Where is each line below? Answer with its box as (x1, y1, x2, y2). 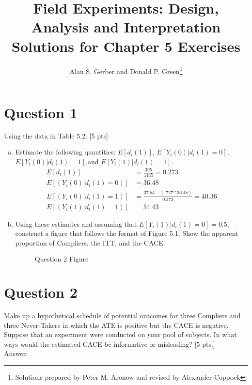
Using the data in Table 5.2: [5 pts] (4, 130, 108, 140)
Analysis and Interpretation (31, 17, 221, 37)
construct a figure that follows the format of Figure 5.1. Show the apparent (15, 228, 238, 238)
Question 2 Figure (34, 254, 89, 264)
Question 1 (4, 102, 78, 122)
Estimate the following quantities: (15, 147, 116, 157)
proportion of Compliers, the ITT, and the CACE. (15, 237, 165, 247)
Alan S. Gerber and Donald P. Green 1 (69, 64, 183, 76)
